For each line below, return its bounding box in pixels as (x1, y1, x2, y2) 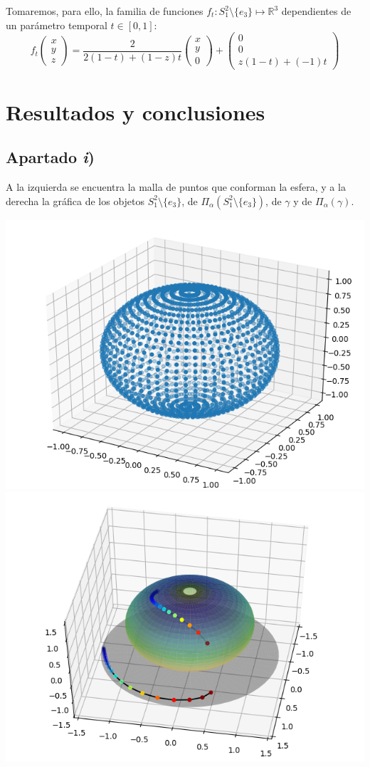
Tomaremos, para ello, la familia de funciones (6, 4, 203, 18)
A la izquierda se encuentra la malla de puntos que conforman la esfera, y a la (6, 179, 346, 194)
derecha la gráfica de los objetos (6, 193, 145, 208)
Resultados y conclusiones (6, 97, 265, 126)
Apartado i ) (6, 146, 95, 168)
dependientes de (281, 4, 351, 18)
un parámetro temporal (6, 17, 107, 32)
